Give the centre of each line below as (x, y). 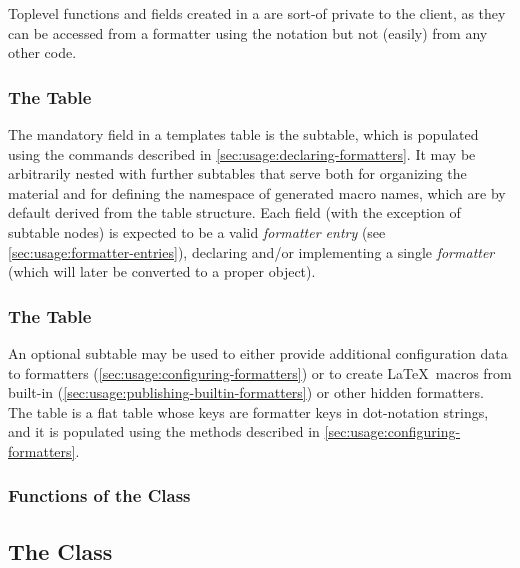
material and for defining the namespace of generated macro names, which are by (257, 192)
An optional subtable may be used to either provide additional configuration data (258, 352)
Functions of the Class (99, 495)
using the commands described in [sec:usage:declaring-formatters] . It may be (242, 153)
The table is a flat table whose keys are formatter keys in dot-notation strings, (248, 411)
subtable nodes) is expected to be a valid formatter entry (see (197, 231)
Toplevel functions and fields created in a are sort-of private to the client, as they (257, 13)
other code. (42, 52)
